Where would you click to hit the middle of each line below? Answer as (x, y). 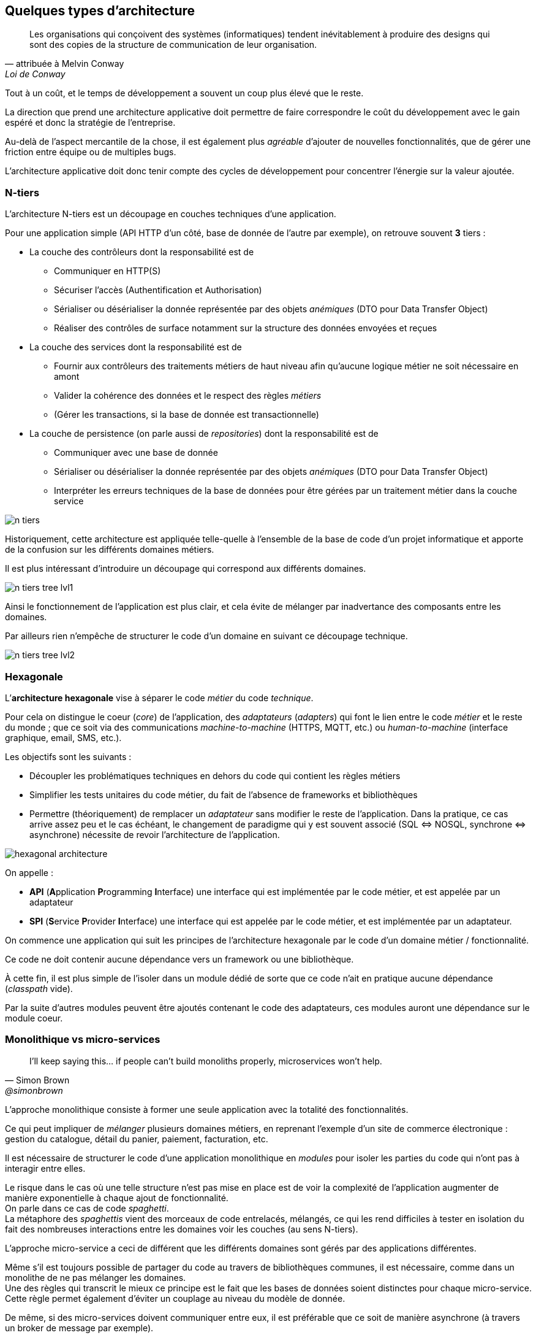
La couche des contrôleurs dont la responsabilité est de (142, 252)
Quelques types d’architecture (100, 11)
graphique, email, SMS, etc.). (63, 737)
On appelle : (29, 872)
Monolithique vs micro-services (83, 1040)
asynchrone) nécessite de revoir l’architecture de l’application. (155, 834)
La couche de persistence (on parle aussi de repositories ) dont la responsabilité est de (204, 434)
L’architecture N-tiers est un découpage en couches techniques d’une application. (171, 214)
